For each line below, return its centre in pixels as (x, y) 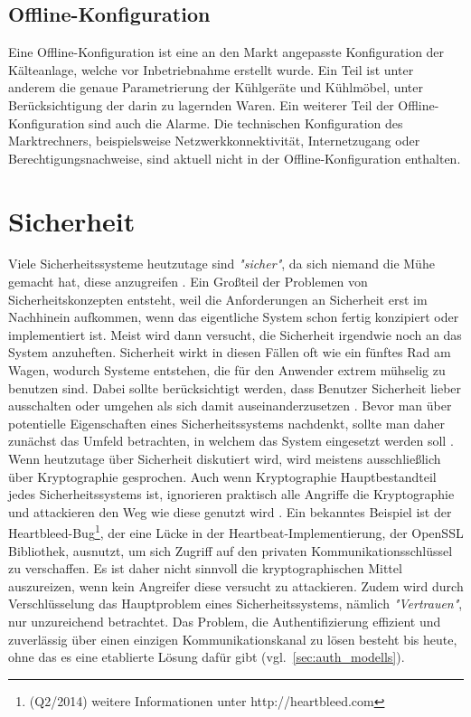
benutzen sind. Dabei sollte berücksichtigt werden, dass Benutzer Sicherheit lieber (235, 387)
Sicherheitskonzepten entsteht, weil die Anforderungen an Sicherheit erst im (218, 299)
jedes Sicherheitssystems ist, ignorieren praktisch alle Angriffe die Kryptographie (231, 494)
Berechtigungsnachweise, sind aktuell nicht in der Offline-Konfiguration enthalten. (235, 158)
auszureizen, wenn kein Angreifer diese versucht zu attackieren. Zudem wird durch (236, 585)
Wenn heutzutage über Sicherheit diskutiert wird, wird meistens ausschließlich (225, 459)
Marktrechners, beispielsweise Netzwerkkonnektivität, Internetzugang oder (214, 141)
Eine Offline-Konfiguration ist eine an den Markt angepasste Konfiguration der (226, 52)
